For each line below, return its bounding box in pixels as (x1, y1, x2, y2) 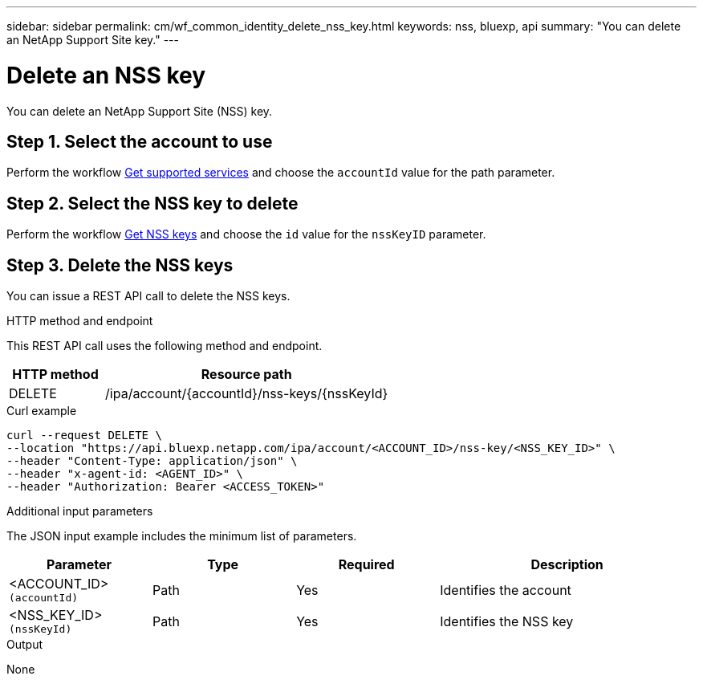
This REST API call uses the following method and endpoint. (6, 339, 323, 353)
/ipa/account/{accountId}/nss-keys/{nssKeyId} (105, 385, 388, 402)
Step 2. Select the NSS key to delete (6, 193, 299, 214)
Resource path (201, 366, 292, 383)
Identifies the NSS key (440, 613, 574, 629)
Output (6, 637, 43, 652)
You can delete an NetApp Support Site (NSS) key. (6, 104, 273, 118)
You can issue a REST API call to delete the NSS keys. (6, 289, 291, 303)
